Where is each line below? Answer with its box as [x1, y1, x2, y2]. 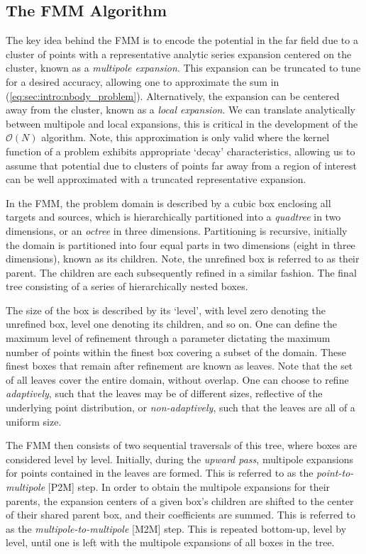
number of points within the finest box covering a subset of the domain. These [6, 344, 346, 359]
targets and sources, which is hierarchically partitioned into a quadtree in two [6, 209, 341, 224]
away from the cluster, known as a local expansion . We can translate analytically [6, 102, 356, 117]
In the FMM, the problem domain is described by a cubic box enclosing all [6, 195, 331, 210]
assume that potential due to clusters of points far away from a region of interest [6, 157, 357, 172]
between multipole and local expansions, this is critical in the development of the [6, 116, 358, 131]
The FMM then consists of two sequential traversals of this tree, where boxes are [6, 438, 357, 453]
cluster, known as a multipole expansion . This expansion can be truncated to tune [6, 60, 361, 75]
